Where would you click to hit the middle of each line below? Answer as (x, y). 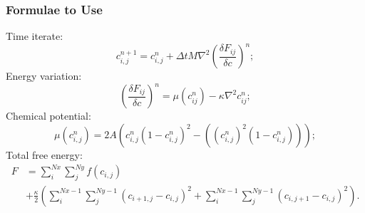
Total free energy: (44, 155)
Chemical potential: (48, 116)
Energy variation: (44, 76)
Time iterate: (35, 36)
